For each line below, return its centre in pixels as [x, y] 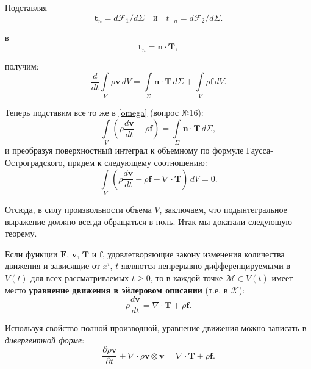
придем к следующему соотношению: [137, 163]
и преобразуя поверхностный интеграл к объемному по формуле [124, 150]
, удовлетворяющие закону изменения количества [193, 253]
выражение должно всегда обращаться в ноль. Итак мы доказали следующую [148, 221]
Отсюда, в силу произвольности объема [78, 209]
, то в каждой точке [187, 277]
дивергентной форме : [45, 339]
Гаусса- [260, 150]
